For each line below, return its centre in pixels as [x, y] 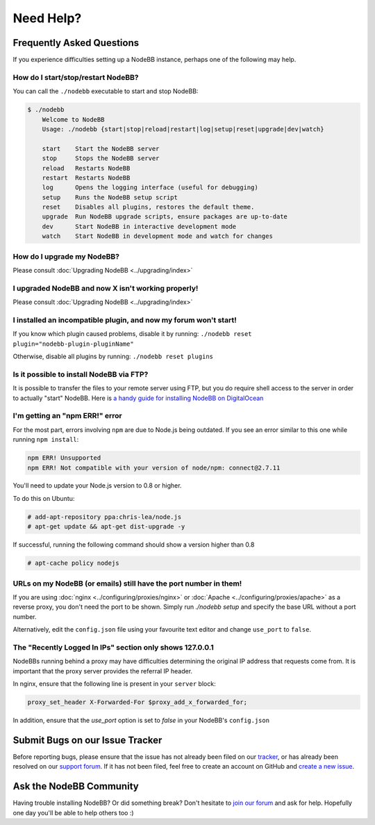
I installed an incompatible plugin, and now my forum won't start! [125, 320]
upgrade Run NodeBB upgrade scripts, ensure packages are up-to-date [165, 217]
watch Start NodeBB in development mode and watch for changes [158, 236]
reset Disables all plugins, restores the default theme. [148, 207]
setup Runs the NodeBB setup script [110, 197]
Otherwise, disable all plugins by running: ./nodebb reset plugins [113, 357]
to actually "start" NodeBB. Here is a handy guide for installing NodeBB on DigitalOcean [138, 398]
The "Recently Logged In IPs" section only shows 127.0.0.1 [114, 647]
